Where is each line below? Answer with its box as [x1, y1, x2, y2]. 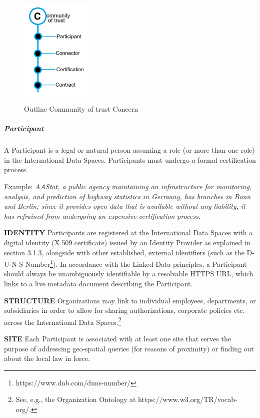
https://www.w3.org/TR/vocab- [138, 394, 237, 404]
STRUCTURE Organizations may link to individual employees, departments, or [4, 295, 256, 305]
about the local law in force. [4, 353, 90, 363]
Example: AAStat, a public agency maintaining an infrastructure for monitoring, [4, 181, 252, 192]
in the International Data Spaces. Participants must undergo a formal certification [4, 154, 256, 165]
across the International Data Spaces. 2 [4, 315, 121, 327]
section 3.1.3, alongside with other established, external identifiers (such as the [4, 247, 244, 257]
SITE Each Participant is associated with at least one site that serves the [4, 333, 231, 344]
